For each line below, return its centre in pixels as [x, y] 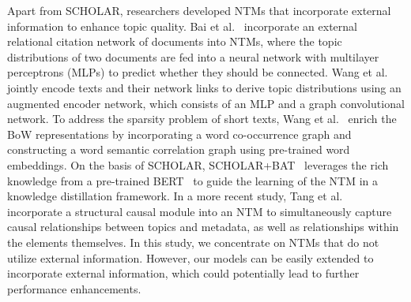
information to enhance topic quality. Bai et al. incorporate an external [182, 26]
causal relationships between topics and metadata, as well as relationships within [203, 227]
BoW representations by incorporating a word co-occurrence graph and [179, 134]
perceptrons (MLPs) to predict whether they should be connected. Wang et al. [198, 72]
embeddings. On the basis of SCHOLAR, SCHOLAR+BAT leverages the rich [198, 164]
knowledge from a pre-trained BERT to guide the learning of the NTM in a [192, 180]
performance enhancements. [74, 288]
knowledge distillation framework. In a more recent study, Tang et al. [175, 196]
